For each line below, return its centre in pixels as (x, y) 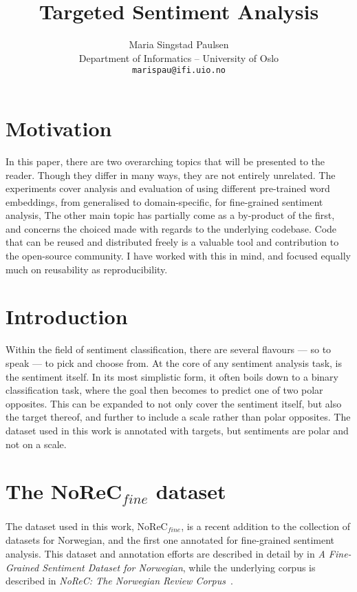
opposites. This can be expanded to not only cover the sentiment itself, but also (174, 403)
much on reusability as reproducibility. (87, 269)
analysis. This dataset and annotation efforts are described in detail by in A (165, 554)
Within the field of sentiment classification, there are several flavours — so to (169, 349)
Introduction (67, 316)
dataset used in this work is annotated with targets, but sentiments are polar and (177, 430)
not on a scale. (36, 444)
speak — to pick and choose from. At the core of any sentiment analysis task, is (174, 362)
